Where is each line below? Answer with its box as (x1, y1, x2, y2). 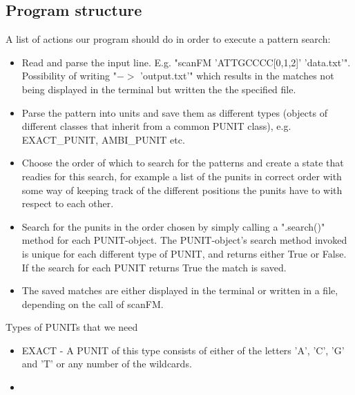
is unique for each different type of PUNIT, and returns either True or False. (21, 246, 347, 260)
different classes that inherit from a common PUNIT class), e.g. (21, 119, 291, 133)
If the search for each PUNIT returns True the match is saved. (21, 260, 287, 274)
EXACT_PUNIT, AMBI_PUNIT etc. (21, 132, 185, 146)
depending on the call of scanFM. (21, 296, 164, 311)
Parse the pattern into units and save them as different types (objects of (21, 105, 327, 119)
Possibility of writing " (21, 68, 117, 83)
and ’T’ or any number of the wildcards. (21, 356, 192, 371)
